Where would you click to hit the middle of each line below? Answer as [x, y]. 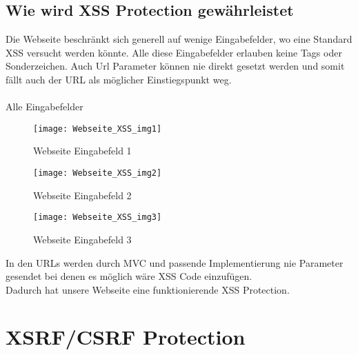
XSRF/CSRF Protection [126, 337]
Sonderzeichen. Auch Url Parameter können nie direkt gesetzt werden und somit [175, 66]
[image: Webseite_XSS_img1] [98, 129]
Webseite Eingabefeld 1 [82, 151]
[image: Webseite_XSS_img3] [98, 217]
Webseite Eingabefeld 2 [82, 195]
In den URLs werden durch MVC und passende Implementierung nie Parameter [175, 262]
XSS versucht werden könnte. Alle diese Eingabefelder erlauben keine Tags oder [174, 52]
